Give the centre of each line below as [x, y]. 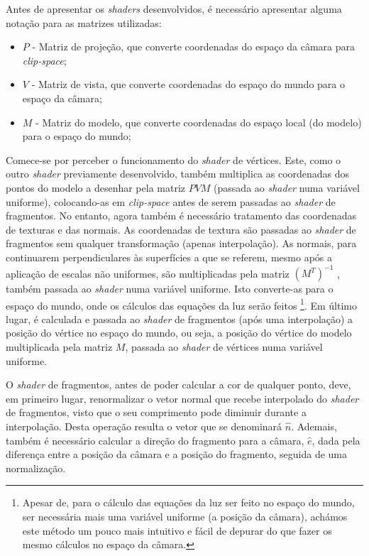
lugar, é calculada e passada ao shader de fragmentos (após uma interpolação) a [180, 318]
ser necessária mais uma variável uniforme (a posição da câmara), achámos [185, 516]
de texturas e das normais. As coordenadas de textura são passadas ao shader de [181, 229]
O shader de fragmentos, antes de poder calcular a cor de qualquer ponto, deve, [178, 385]
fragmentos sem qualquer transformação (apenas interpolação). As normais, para [181, 243]
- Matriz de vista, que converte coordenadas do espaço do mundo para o [188, 84]
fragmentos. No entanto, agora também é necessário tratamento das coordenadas [181, 216]
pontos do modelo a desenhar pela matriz [96, 187]
